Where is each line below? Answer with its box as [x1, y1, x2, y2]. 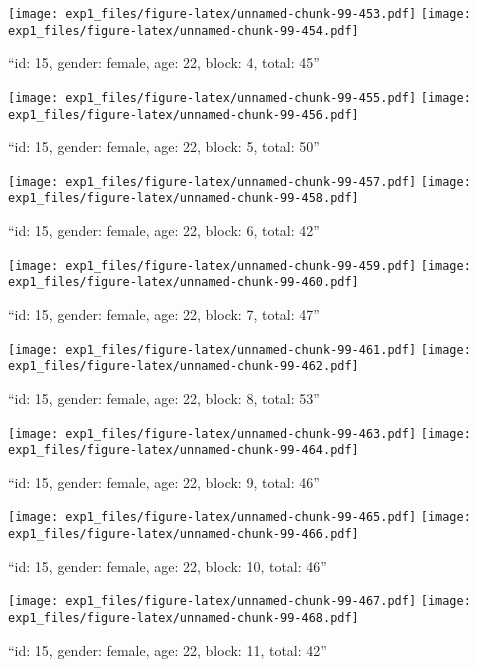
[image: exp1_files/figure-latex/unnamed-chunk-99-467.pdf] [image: [8, 594, 471, 609]
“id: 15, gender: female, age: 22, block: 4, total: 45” [8, 52, 320, 73]
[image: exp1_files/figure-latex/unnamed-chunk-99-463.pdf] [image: [8, 426, 471, 441]
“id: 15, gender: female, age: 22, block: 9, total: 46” [8, 471, 320, 492]
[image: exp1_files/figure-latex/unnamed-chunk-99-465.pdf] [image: [8, 510, 471, 525]
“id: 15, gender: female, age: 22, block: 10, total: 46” [8, 555, 327, 576]
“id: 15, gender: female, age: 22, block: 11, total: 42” [8, 639, 327, 660]
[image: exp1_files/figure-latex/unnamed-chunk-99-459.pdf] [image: [8, 258, 471, 273]
